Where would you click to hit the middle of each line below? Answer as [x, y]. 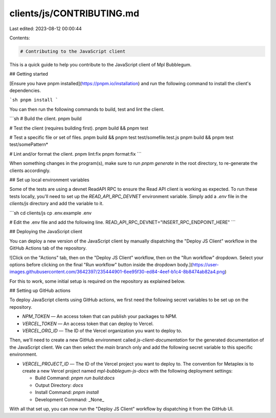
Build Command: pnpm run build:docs [75, 378]
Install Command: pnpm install [67, 392]
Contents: [20, 38]
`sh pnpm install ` [34, 100]
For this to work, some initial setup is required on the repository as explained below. [97, 281]
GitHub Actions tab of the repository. [48, 248]
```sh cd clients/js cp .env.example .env [51, 213]
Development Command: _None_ [70, 399]
